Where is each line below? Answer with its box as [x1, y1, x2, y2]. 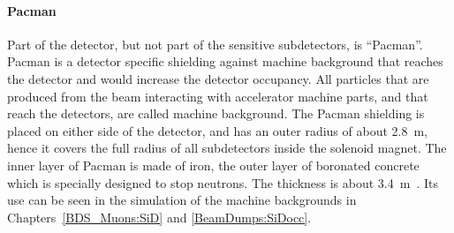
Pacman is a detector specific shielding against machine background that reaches [7, 52, 443, 71]
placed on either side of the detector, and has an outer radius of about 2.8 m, [7, 121, 428, 139]
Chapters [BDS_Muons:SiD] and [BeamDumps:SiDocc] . [7, 207, 312, 226]
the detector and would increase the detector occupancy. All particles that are [7, 69, 429, 87]
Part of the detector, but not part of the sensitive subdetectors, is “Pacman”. [7, 34, 423, 53]
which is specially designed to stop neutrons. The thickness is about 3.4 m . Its [7, 173, 438, 192]
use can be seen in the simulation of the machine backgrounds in [7, 191, 357, 209]
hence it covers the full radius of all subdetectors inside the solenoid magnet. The [7, 139, 447, 157]
